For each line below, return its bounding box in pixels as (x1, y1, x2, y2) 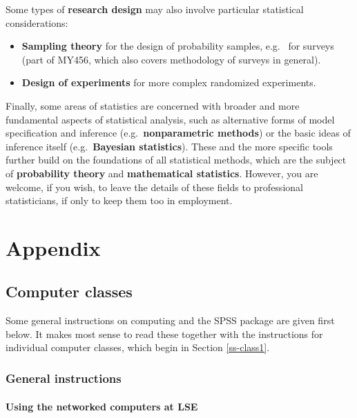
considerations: (6, 15, 68, 30)
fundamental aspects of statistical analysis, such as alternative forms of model (6, 112, 335, 126)
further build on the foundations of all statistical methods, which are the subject (6, 152, 347, 167)
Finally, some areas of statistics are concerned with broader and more (6, 98, 300, 112)
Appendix (6, 233, 101, 261)
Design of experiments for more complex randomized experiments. (21, 75, 316, 90)
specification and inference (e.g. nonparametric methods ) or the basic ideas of (6, 126, 351, 140)
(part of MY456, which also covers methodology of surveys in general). (21, 52, 321, 66)
